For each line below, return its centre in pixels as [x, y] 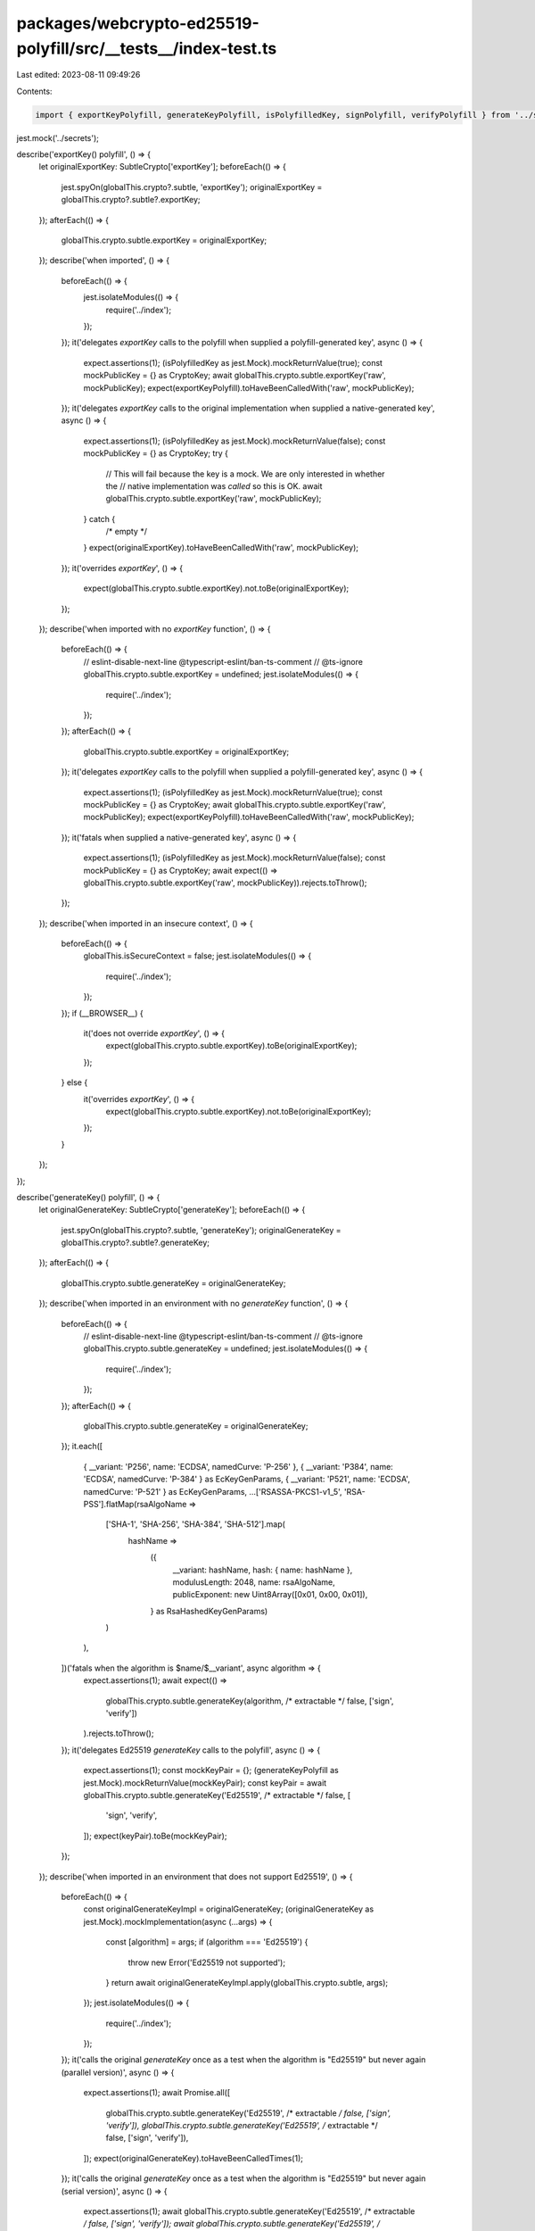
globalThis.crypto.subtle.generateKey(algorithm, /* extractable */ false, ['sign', [250, 1701]
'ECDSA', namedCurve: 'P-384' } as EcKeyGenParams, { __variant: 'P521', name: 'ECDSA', [247, 1479]
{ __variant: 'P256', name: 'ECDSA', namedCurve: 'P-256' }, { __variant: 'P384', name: [239, 1466]
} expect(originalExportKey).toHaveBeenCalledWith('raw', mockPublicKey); [221, 548]
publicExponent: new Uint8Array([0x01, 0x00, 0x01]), [270, 1595]
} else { [74, 1082]
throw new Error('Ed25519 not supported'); [206, 1962]
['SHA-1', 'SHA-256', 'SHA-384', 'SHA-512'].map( [195, 1524]
